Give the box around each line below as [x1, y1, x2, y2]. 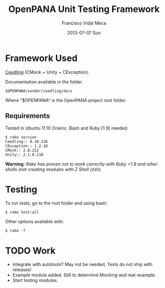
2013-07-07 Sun [67, 29, 101, 35]
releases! [12, 266, 31, 273]
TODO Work [5, 245, 56, 256]
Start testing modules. [12, 277, 58, 283]
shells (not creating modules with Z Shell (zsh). [5, 166, 102, 172]
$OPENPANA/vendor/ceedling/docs [5, 88, 72, 93]
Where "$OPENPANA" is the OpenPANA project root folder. [5, 97, 126, 103]
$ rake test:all [5, 210, 39, 215]
